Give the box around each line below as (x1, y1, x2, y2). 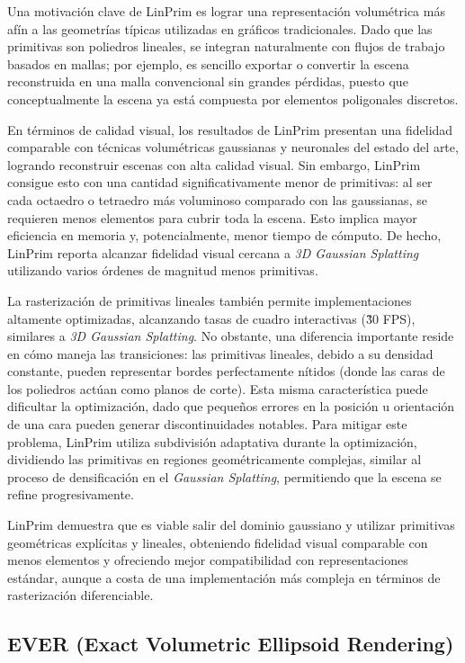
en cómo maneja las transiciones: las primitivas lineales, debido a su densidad (7, 344, 434, 363)
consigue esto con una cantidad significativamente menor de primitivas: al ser (7, 173, 433, 192)
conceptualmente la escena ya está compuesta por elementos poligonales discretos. (7, 89, 459, 108)
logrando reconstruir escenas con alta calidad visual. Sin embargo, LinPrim (7, 155, 421, 174)
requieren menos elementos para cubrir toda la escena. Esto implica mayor (7, 208, 417, 227)
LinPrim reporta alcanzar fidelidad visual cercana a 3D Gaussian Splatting (7, 243, 419, 262)
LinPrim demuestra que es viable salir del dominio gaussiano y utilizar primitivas (7, 515, 455, 534)
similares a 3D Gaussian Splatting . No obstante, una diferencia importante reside (7, 327, 454, 345)
